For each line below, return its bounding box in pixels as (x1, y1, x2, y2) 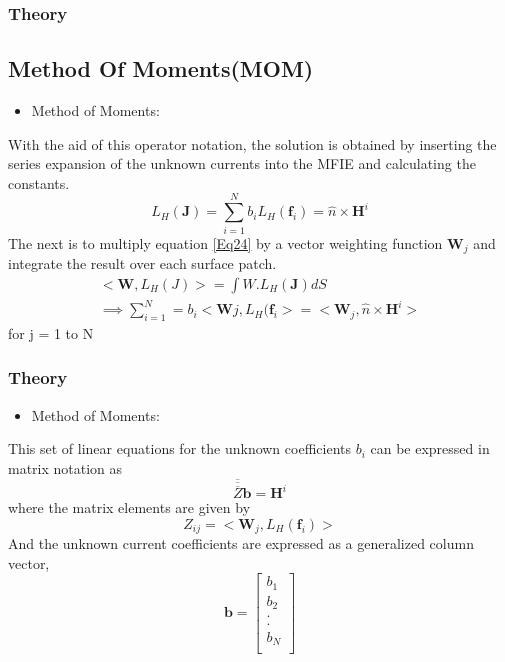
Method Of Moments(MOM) (8, 53, 314, 84)
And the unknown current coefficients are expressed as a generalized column (8, 533, 474, 554)
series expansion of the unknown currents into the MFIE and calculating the (8, 153, 476, 174)
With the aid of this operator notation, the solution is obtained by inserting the (8, 133, 497, 154)
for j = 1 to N (8, 322, 94, 343)
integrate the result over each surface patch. (8, 253, 277, 273)
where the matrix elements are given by (8, 497, 251, 518)
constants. (8, 172, 70, 193)
